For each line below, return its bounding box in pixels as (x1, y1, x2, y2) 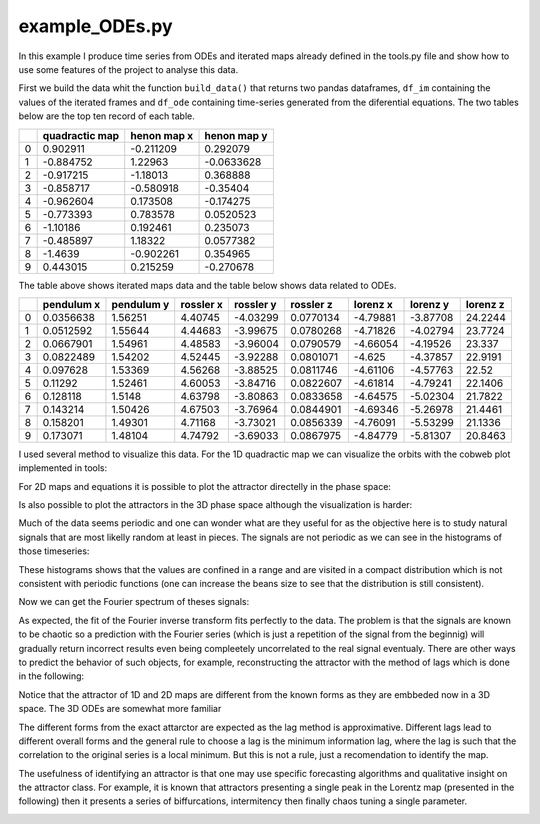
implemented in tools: (18, 462, 108, 474)
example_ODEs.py (18, 15, 174, 37)
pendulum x (42, 297, 101, 311)
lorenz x (353, 297, 394, 311)
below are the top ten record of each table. (18, 110, 195, 122)
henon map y (204, 128, 268, 142)
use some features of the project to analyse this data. (18, 63, 239, 75)
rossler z (290, 297, 334, 311)
